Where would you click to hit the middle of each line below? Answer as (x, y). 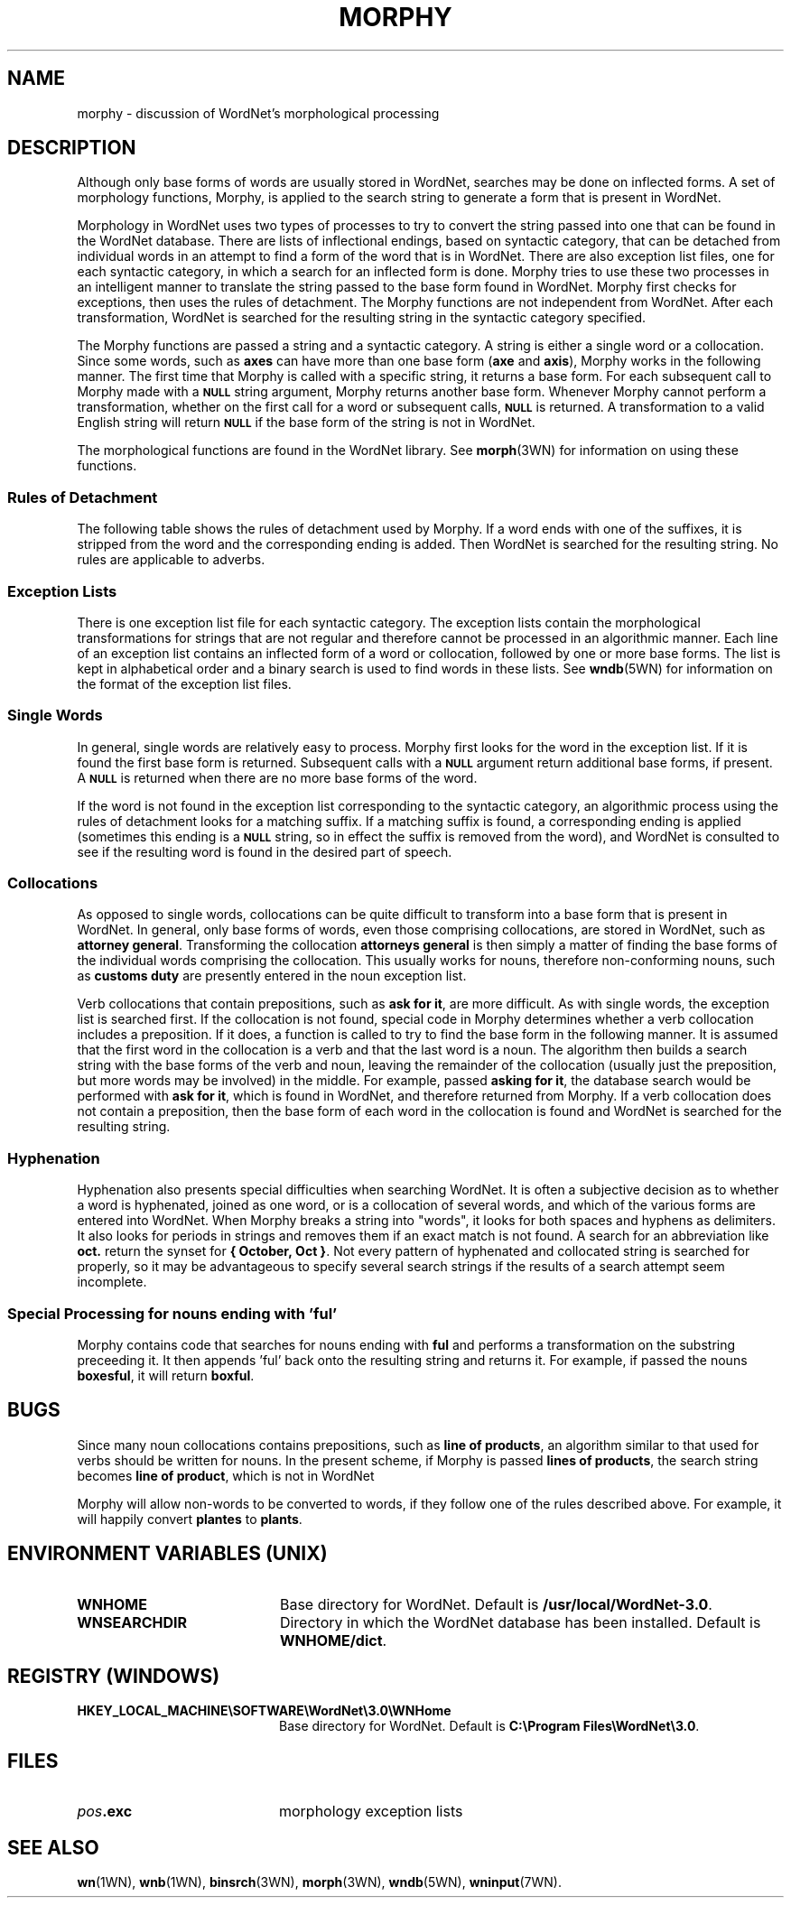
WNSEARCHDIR (132, 1622)
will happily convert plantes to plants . (190, 1519)
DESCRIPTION (72, 148)
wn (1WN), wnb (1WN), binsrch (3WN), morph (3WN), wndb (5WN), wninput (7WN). (319, 1882)
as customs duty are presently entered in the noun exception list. (272, 976)
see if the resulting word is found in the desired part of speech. (265, 851)
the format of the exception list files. (184, 683)
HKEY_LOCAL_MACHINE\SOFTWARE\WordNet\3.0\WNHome (264, 1711)
